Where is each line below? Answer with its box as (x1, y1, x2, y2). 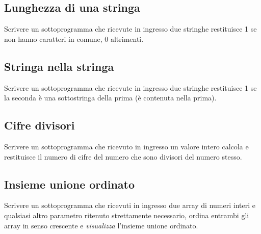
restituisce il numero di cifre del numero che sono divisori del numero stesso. (4, 151, 242, 162)
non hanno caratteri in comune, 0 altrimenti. (4, 33, 144, 44)
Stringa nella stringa (4, 58, 114, 74)
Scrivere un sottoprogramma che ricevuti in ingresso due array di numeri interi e (4, 200, 255, 211)
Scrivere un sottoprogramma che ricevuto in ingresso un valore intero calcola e (4, 141, 249, 151)
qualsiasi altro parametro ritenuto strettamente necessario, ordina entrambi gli (4, 210, 249, 220)
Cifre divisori (4, 117, 75, 133)
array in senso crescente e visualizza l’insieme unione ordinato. (4, 220, 198, 230)
